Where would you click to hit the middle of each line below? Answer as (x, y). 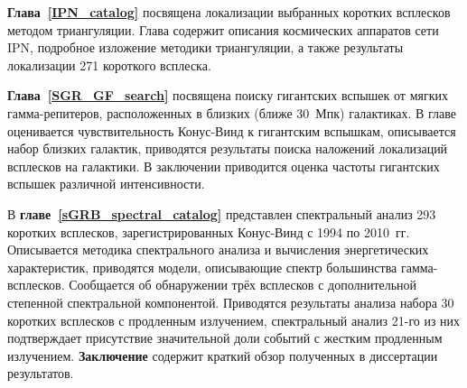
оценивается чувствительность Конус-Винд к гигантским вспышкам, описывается (232, 130)
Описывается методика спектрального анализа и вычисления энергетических (218, 249)
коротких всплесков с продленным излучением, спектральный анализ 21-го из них (234, 320)
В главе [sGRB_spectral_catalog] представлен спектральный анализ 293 (222, 213)
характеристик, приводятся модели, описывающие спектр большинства (202, 267)
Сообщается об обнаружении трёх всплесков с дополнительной (243, 285)
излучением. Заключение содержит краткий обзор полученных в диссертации (223, 355)
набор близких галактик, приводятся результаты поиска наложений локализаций (228, 148)
